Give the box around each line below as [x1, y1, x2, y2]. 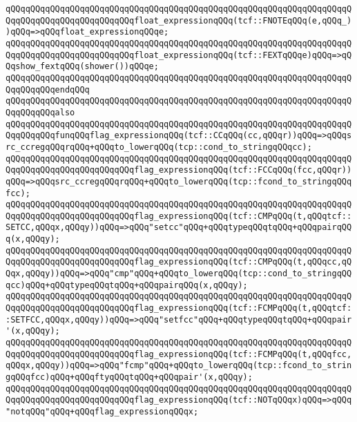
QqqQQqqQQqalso [6, 107, 75, 117]
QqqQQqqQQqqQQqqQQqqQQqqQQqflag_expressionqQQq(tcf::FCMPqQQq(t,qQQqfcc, [6, 349, 352, 359]
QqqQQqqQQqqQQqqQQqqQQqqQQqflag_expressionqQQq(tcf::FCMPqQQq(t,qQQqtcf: [6, 303, 352, 314]
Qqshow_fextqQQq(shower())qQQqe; [6, 61, 159, 72]
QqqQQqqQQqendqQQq [6, 84, 90, 95]
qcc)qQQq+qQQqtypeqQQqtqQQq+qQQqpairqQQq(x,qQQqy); [6, 280, 248, 290]
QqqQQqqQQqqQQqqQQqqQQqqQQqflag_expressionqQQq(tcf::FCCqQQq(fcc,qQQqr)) [6, 165, 352, 175]
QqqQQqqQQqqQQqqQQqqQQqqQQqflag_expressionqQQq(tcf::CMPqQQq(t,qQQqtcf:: [6, 211, 352, 221]
